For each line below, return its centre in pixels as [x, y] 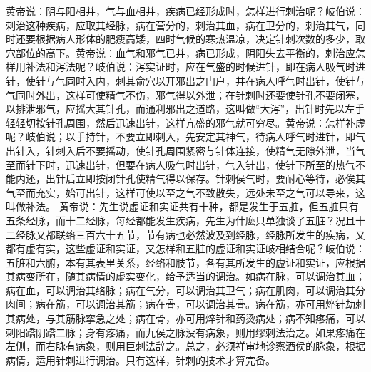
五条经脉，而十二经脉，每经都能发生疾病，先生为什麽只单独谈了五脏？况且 [181, 220]
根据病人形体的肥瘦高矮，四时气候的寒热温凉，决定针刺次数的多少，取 [200, 39]
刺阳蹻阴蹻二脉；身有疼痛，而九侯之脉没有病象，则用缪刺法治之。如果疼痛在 [185, 332]
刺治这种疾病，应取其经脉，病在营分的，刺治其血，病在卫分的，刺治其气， [181, 25]
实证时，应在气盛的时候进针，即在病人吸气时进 [255, 67]
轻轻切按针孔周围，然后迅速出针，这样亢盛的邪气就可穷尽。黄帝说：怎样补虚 [185, 122]
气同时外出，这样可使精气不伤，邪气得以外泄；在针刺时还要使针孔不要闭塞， [185, 94]
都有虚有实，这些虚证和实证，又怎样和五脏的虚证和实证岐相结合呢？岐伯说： [185, 248]
